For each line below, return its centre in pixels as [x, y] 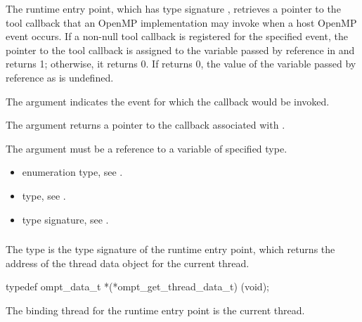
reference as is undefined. [60, 77]
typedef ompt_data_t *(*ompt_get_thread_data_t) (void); [137, 286]
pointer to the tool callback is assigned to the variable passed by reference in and [180, 50]
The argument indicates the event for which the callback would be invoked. [168, 101]
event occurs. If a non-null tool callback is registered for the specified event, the [177, 36]
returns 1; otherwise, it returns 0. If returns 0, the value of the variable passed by [181, 64]
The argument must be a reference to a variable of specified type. [147, 148]
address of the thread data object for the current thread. [128, 263]
